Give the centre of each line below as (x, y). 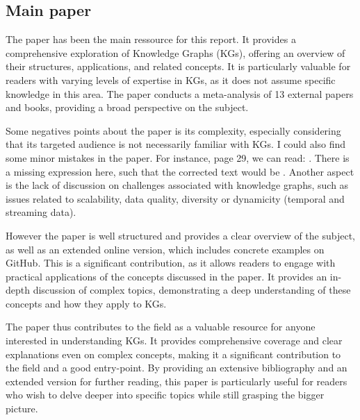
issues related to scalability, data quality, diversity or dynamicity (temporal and (175, 198)
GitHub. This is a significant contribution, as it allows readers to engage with (171, 263)
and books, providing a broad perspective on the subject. (127, 107)
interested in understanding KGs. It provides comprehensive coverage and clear (174, 341)
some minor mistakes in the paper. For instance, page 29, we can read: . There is (178, 157)
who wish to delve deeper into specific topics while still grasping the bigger (165, 395)
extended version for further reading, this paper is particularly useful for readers (177, 381)
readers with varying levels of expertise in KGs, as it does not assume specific (171, 79)
